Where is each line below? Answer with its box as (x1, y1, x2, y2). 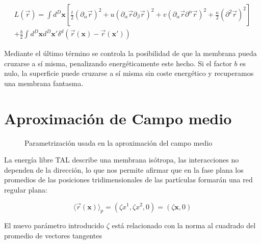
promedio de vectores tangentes (4, 230, 102, 240)
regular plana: (4, 184, 47, 195)
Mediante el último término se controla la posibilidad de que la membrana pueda (4, 48, 257, 59)
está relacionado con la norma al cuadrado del (112, 220, 256, 231)
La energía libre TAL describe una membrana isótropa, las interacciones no (4, 154, 239, 165)
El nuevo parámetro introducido (4, 220, 104, 231)
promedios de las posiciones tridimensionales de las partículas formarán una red (4, 174, 253, 185)
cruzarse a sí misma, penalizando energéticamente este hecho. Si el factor (4, 58, 232, 68)
